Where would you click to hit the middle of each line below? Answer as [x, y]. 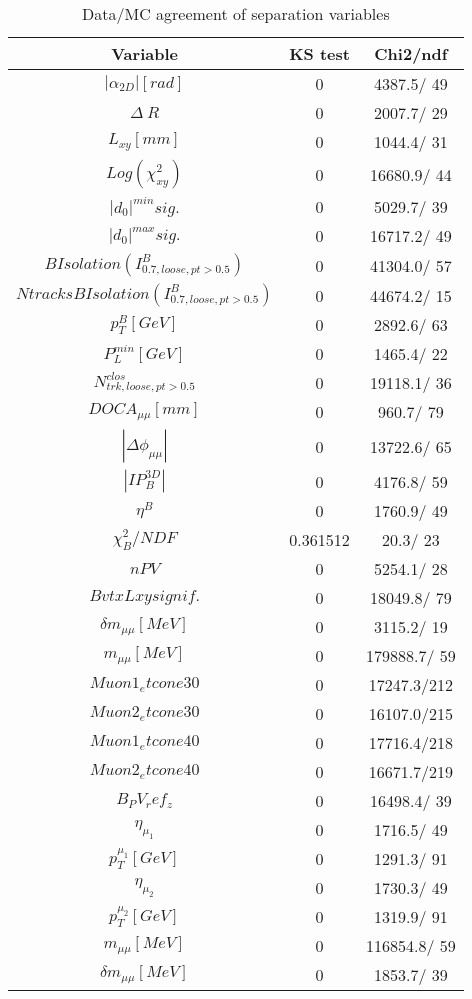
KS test [319, 53]
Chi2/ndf [411, 53]
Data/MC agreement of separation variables [236, 13]
